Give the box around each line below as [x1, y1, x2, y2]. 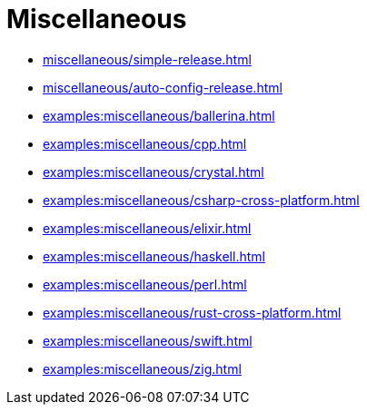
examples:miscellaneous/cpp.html [43, 135, 247, 152]
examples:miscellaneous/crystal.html [43, 163, 264, 180]
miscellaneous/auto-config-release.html [43, 79, 283, 95]
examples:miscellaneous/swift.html [43, 332, 253, 348]
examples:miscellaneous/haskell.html [43, 248, 265, 264]
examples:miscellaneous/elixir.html [43, 220, 252, 236]
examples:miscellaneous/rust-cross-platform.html [43, 304, 342, 320]
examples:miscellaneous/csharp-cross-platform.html [43, 191, 360, 208]
